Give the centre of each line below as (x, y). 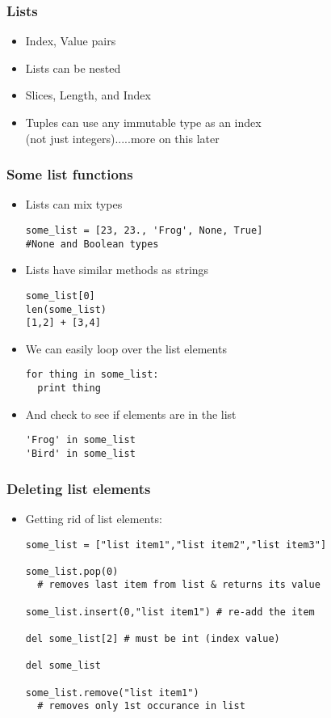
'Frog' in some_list (80, 440)
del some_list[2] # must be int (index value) (153, 639)
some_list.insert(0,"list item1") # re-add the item (170, 612)
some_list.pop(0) (72, 571)
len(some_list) (66, 309)
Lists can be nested (73, 68)
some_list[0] (60, 296)
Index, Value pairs (71, 41)
